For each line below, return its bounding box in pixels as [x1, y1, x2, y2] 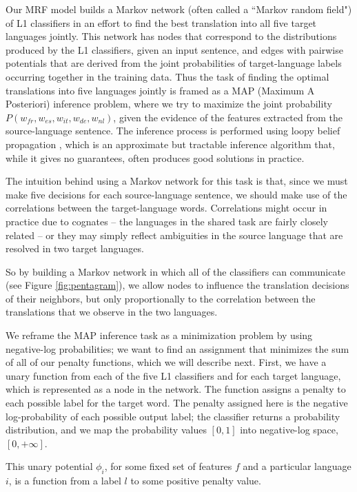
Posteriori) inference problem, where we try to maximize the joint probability [6, 96, 332, 111]
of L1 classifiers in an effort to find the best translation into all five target [6, 15, 317, 30]
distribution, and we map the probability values [6, 422, 207, 437]
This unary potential [6, 459, 93, 473]
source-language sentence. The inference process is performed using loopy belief [6, 123, 340, 138]
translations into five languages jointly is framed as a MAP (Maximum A [6, 83, 315, 97]
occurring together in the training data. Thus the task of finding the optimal [6, 69, 329, 83]
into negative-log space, [240, 422, 338, 437]
